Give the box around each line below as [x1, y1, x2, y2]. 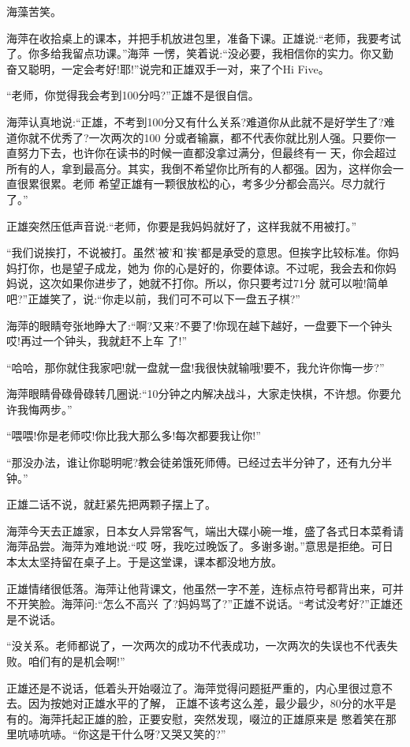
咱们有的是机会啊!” [28, 653, 125, 669]
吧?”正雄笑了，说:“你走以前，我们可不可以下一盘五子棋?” [6, 290, 300, 306]
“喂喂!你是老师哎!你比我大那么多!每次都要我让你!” [6, 427, 261, 444]
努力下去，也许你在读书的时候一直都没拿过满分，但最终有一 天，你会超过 [17, 145, 397, 161]
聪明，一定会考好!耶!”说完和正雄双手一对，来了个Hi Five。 [28, 60, 330, 77]
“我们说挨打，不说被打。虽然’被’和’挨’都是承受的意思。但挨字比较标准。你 [6, 244, 389, 261]
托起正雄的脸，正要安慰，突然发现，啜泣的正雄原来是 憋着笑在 [61, 710, 386, 726]
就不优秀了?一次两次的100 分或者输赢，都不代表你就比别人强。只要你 [28, 129, 386, 145]
